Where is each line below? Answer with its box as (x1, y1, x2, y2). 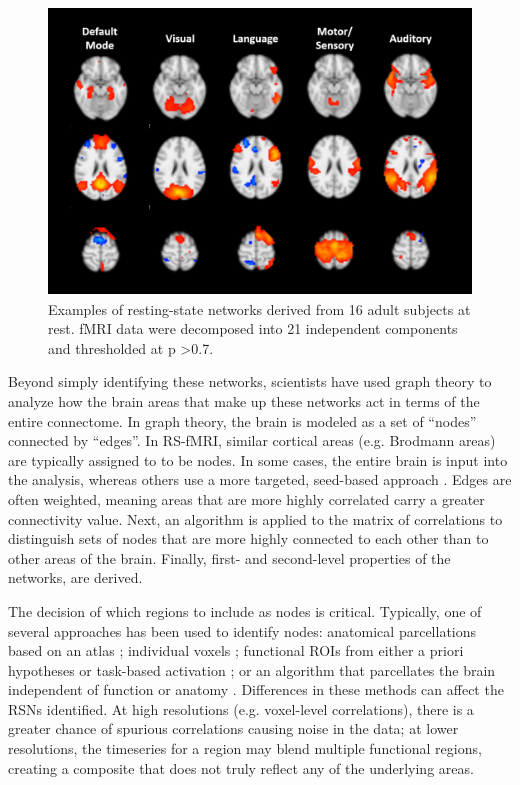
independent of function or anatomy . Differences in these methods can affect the (8, 679, 504, 700)
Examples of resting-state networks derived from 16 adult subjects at (48, 298, 471, 319)
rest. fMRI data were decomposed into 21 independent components (48, 318, 458, 339)
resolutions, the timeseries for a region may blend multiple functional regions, (8, 738, 482, 759)
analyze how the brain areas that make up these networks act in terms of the (8, 390, 480, 411)
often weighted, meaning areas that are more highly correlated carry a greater (8, 488, 485, 509)
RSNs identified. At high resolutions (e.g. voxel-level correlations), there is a (8, 698, 474, 719)
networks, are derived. (8, 567, 143, 588)
